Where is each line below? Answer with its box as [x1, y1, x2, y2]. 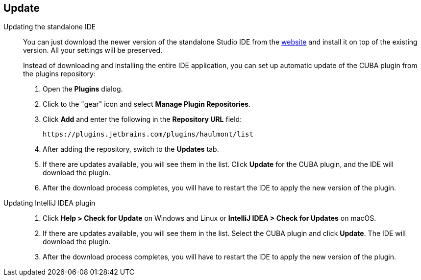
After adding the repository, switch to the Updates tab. [43, 145, 219, 154]
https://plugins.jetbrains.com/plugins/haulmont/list [43, 130, 253, 139]
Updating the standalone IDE [3, 23, 96, 31]
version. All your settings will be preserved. [23, 46, 162, 55]
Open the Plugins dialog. [43, 85, 123, 93]
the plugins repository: [23, 70, 96, 78]
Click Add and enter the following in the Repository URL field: [43, 115, 242, 124]
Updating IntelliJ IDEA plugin [3, 199, 96, 208]
